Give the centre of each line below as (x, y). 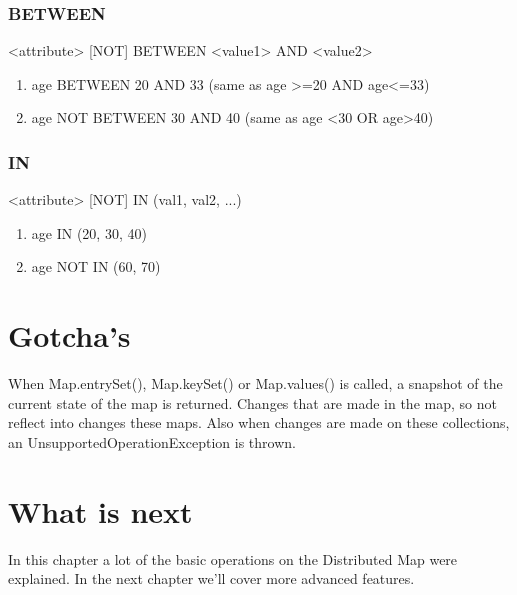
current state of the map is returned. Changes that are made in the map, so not (252, 402)
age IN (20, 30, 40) (89, 232)
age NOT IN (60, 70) (96, 266)
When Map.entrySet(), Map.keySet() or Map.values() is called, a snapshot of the (255, 383)
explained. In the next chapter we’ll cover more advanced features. (211, 578)
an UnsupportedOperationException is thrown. (152, 441)
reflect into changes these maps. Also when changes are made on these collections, (259, 422)
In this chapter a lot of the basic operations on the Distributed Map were (233, 558)
